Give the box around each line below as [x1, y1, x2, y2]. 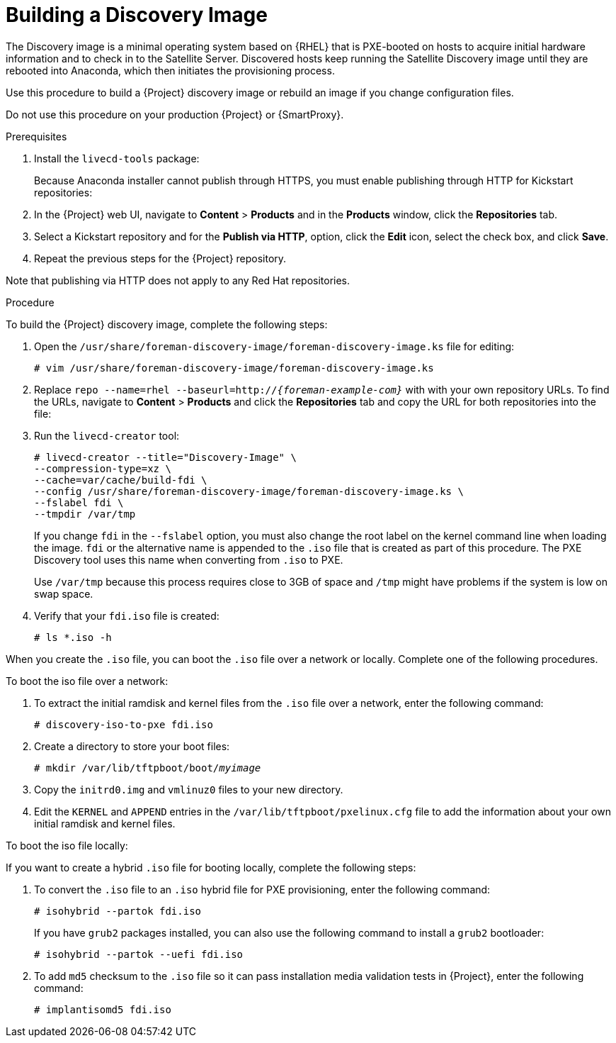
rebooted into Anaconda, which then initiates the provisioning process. [6, 64, 335, 77]
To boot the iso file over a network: [6, 674, 169, 687]
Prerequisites [6, 130, 67, 143]
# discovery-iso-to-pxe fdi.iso [34, 718, 213, 730]
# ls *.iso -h [34, 631, 112, 643]
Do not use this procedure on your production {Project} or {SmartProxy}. [6, 108, 344, 121]
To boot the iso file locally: [6, 839, 128, 852]
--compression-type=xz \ [34, 462, 171, 474]
